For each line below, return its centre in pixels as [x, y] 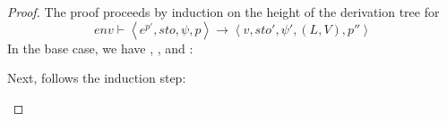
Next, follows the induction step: [97, 78]
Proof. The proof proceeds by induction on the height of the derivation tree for [223, 12]
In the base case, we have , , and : [100, 48]
